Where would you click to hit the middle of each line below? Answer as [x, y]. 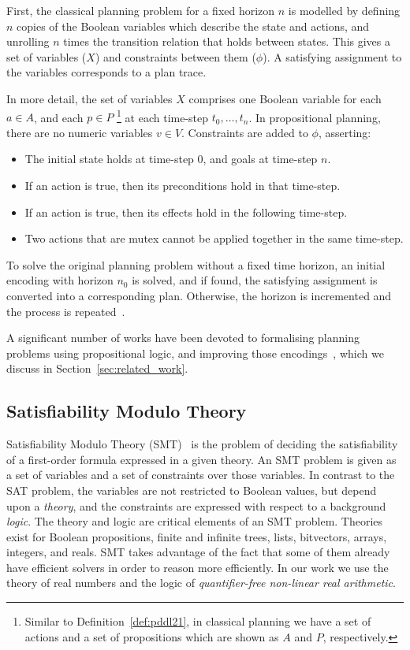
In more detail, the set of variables [89, 98]
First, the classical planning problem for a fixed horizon [141, 10]
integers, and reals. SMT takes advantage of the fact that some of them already [198, 552]
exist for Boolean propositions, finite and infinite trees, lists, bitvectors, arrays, [197, 536]
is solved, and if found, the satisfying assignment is [255, 280]
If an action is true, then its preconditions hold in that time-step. [183, 185]
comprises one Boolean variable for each [285, 98]
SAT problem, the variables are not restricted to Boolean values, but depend [192, 490]
